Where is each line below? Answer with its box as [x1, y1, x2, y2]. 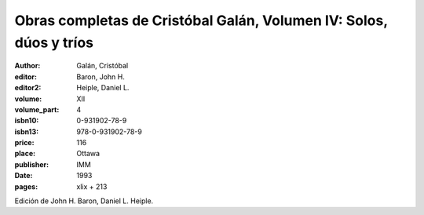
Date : [14, 171, 33, 180]
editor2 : [14, 83, 42, 93]
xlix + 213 [76, 181, 108, 191]
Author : [14, 61, 41, 71]
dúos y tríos [14, 34, 94, 51]
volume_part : [14, 104, 60, 114]
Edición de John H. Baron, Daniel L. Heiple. [14, 196, 154, 206]
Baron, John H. [76, 71, 126, 82]
